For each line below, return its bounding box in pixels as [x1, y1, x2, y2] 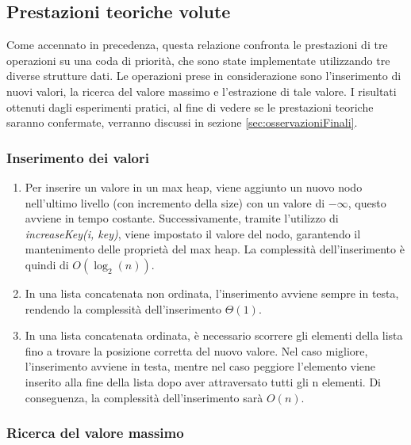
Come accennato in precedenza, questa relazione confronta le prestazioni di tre [6, 36, 388, 53]
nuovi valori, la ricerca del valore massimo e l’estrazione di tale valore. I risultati [6, 82, 397, 99]
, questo [348, 194, 386, 211]
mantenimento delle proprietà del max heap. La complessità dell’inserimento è [25, 241, 405, 257]
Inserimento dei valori [6, 147, 150, 167]
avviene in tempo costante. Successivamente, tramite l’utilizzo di [25, 210, 339, 226]
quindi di [25, 256, 69, 272]
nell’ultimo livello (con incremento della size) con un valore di [25, 194, 325, 211]
